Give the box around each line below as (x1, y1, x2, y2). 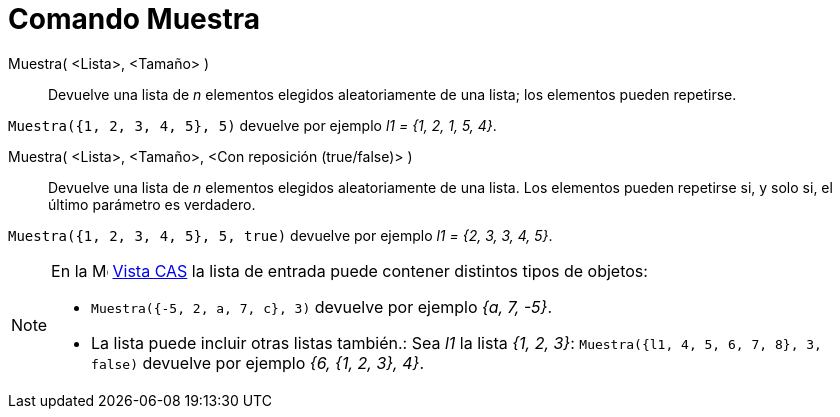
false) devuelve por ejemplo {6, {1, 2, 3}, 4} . (91, 352, 424, 373)
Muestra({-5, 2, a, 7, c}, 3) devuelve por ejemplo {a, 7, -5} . (91, 296, 553, 317)
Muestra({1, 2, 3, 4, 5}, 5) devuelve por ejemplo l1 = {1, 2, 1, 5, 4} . (8, 116, 497, 134)
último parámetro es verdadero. (48, 195, 256, 213)
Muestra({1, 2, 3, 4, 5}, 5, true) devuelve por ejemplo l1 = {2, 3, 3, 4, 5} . (8, 226, 553, 244)
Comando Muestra (8, 2, 260, 36)
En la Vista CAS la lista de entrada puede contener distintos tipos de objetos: (51, 260, 648, 281)
